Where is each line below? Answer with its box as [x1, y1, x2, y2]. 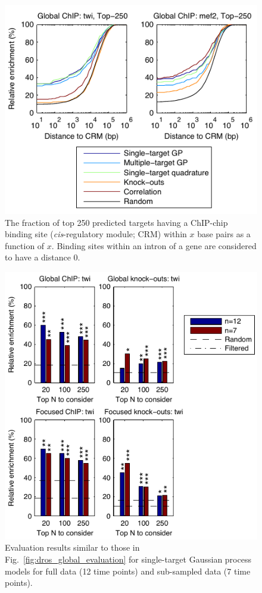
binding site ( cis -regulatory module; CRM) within [5, 228, 187, 240]
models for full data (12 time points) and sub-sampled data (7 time [5, 564, 251, 577]
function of [5, 239, 45, 252]
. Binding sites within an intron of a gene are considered [51, 239, 257, 252]
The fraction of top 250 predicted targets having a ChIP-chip [5, 216, 228, 228]
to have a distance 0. [5, 251, 80, 263]
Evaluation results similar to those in [5, 541, 140, 554]
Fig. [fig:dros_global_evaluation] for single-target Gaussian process [5, 553, 251, 566]
